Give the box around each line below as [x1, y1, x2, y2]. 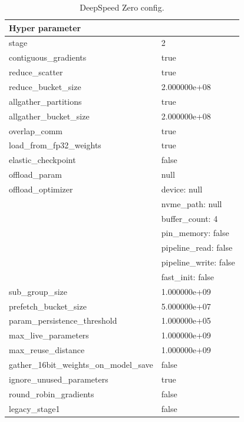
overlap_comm [9, 124, 63, 137]
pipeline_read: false [161, 241, 233, 254]
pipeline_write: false [161, 256, 235, 268]
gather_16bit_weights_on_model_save [9, 358, 153, 370]
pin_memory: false [161, 227, 229, 239]
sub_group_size [9, 285, 67, 297]
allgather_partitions [9, 95, 82, 107]
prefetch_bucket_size [9, 300, 87, 312]
